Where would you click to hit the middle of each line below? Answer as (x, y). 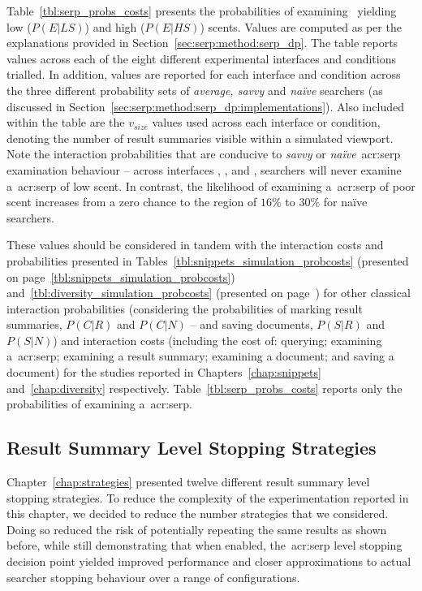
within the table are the (66, 122)
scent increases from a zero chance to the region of (132, 202)
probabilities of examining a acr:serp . (99, 404)
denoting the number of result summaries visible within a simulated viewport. (200, 138)
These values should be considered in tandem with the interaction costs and (195, 245)
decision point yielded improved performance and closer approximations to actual (209, 561)
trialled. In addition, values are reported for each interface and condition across (204, 74)
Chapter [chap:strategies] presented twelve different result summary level (188, 482)
